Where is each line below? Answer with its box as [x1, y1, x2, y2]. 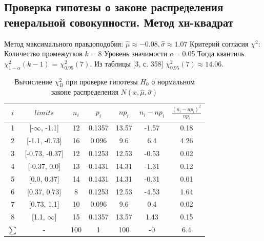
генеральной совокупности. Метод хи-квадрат [4, 14, 234, 30]
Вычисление [14, 76, 53, 86]
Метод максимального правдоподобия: [4, 38, 124, 49]
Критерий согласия [190, 38, 249, 49]
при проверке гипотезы [66, 76, 138, 86]
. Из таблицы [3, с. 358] [90, 58, 164, 69]
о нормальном [151, 76, 195, 86]
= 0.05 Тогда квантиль [174, 48, 245, 59]
